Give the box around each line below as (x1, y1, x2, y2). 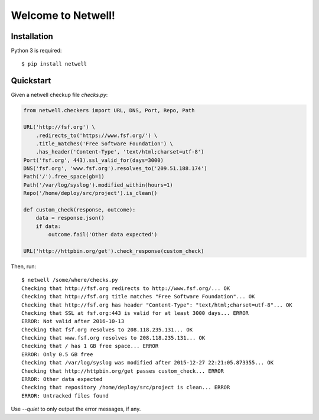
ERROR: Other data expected (21, 376, 103, 383)
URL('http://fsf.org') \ (23, 124, 96, 131)
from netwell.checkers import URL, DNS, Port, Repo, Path (23, 107, 195, 114)
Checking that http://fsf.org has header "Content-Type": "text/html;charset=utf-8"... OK (21, 301, 292, 308)
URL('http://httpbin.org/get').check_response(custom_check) (23, 248, 204, 254)
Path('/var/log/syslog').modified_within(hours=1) (23, 181, 174, 188)
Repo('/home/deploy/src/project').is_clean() (23, 190, 158, 197)
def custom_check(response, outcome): (23, 207, 136, 213)
